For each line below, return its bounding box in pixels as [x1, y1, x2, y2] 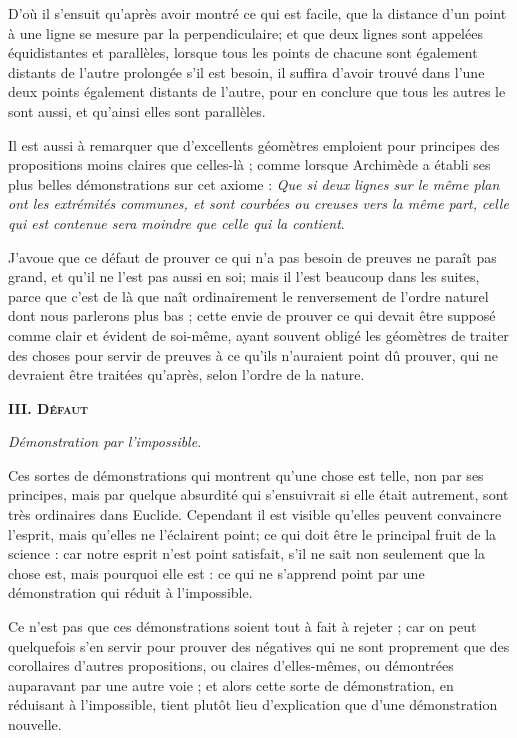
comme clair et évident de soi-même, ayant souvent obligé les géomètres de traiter [8, 324, 509, 345]
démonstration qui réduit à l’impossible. [8, 582, 253, 603]
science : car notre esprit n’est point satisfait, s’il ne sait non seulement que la [8, 543, 486, 564]
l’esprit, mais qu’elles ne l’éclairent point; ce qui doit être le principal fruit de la [8, 523, 497, 544]
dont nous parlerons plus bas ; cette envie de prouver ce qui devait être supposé [8, 305, 496, 326]
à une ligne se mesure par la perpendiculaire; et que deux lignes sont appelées [8, 22, 483, 43]
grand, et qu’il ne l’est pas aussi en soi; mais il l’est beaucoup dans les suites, [8, 266, 480, 287]
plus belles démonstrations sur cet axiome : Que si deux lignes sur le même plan [8, 173, 500, 194]
